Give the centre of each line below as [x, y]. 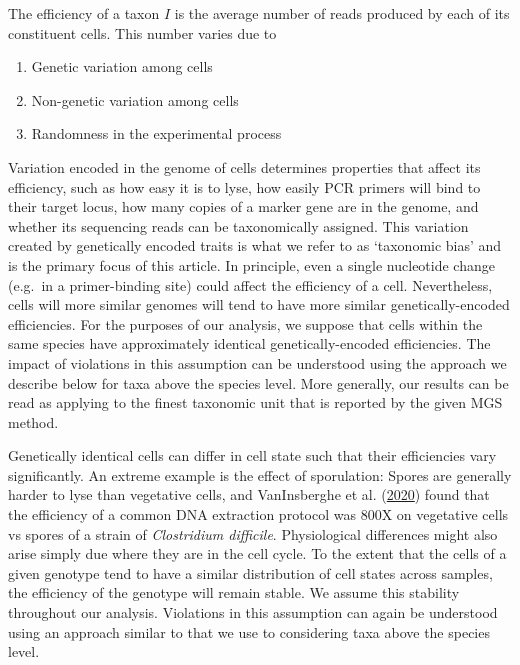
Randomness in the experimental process [156, 133]
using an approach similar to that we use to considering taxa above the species [249, 631]
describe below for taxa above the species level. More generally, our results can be [258, 382]
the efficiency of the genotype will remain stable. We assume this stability [234, 592]
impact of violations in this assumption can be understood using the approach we [257, 362]
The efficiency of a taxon [84, 13]
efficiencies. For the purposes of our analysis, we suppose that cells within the [245, 323]
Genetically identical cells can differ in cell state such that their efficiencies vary [252, 455]
